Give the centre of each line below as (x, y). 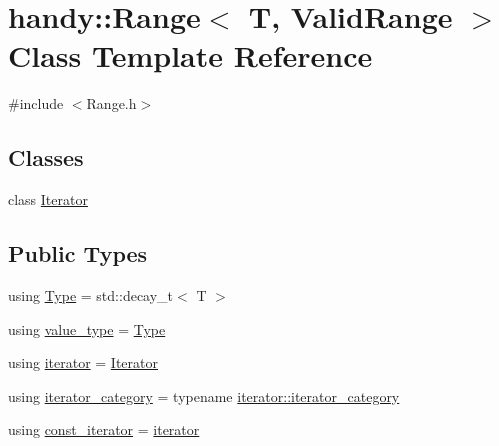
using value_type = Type (87, 328)
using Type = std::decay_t (91, 294)
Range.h (111, 103)
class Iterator (48, 199)
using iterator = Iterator (83, 362)
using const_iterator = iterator (104, 429)
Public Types (78, 253)
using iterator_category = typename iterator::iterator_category (204, 395)
